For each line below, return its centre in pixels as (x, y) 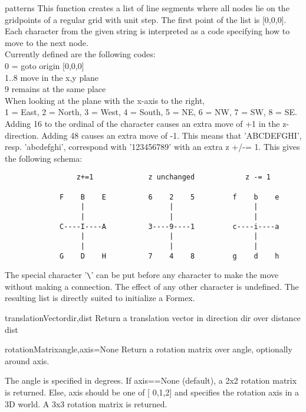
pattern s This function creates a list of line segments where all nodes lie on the (147, 8)
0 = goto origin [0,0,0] (45, 65)
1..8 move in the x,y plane (52, 77)
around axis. (27, 360)
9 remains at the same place (55, 89)
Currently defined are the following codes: (80, 54)
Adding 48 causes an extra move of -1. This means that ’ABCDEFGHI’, (172, 135)
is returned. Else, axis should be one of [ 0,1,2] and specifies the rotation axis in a (152, 392)
